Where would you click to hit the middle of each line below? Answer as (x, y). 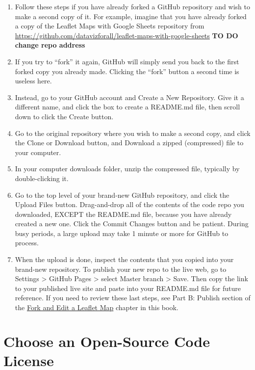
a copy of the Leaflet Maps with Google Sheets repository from (110, 26)
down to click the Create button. (64, 116)
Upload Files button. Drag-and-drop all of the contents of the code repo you (129, 204)
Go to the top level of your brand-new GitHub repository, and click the (122, 195)
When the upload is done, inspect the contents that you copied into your (124, 259)
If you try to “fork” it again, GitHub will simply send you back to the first (127, 61)
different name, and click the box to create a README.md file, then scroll (127, 107)
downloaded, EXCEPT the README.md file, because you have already (123, 214)
